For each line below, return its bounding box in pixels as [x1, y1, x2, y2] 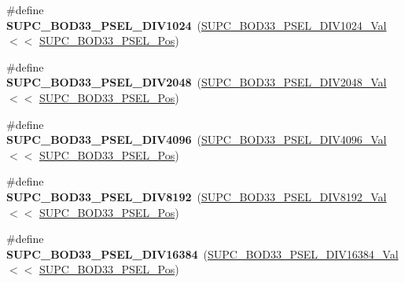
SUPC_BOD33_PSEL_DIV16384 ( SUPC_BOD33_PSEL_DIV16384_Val [6, 245, 399, 262]
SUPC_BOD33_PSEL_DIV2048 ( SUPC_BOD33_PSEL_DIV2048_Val [6, 74, 387, 90]
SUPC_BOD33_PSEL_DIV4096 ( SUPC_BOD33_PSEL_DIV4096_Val [6, 131, 387, 148]
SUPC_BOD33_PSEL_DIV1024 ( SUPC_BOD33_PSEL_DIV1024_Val [6, 17, 387, 33]
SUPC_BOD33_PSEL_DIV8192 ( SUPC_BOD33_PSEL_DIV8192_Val [6, 188, 387, 204]
